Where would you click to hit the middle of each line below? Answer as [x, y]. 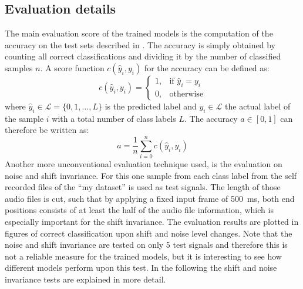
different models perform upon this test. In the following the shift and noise [141, 268]
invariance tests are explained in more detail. [85, 279]
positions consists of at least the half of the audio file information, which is [139, 210]
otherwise [186, 94]
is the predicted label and [151, 106]
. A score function [72, 67]
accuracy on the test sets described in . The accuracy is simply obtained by [140, 44]
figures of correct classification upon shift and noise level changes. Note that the [149, 233]
